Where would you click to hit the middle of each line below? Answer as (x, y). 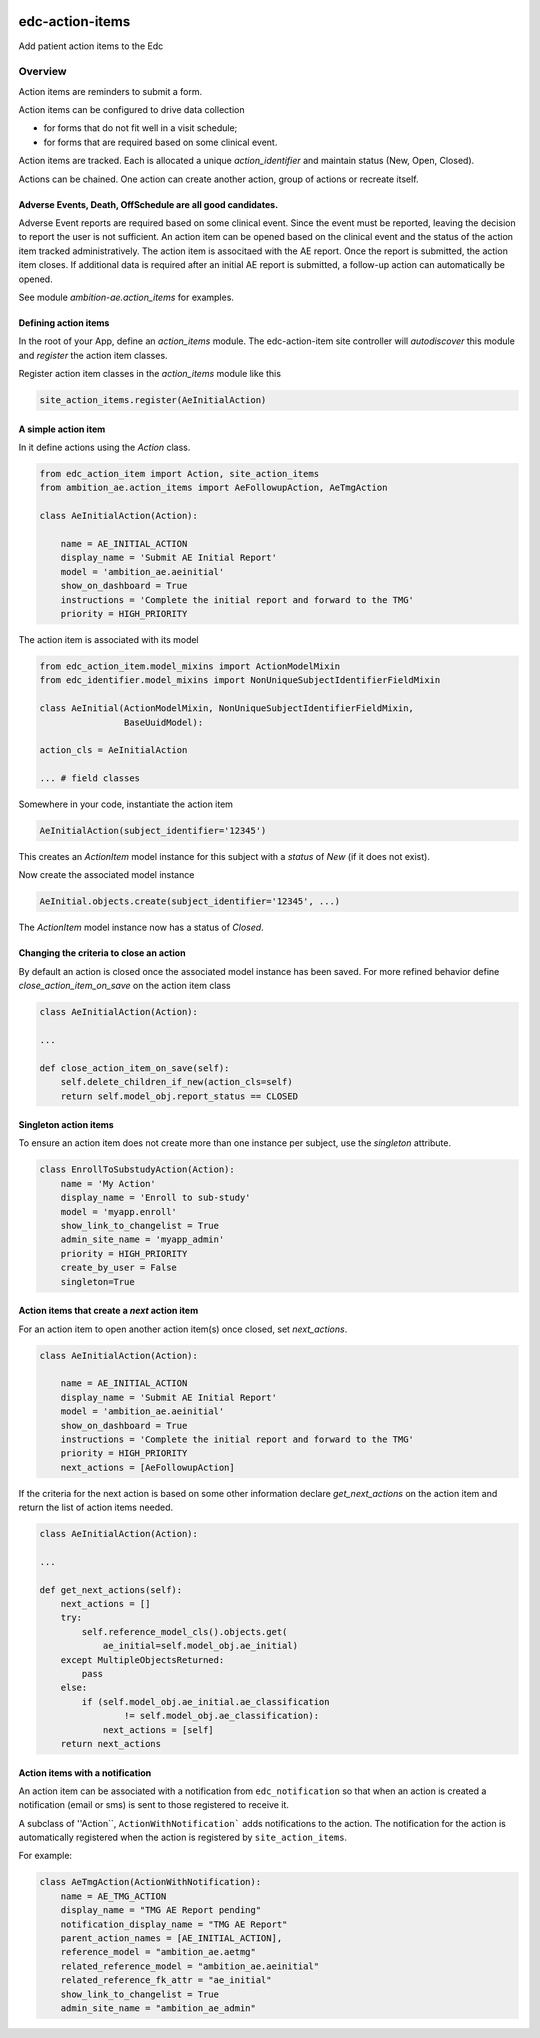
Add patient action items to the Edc (91, 46)
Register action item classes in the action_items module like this (150, 374)
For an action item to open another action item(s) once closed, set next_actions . (183, 1329)
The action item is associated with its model (108, 639)
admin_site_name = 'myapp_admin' (142, 1239)
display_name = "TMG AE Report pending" (161, 1910)
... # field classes (89, 778)
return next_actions (111, 1743)
